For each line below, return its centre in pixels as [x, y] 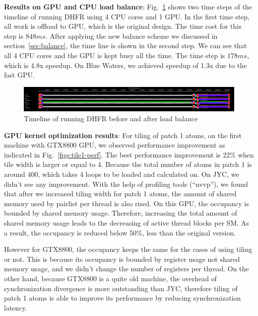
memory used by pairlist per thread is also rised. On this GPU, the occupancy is [127, 203]
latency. [16, 307]
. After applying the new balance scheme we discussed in [131, 36]
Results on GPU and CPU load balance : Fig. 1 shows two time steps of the [128, 6]
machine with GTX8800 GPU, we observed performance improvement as [115, 145]
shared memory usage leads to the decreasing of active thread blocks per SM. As [127, 222]
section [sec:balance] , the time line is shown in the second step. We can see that [126, 45]
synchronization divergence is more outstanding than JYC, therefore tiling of [121, 288]
